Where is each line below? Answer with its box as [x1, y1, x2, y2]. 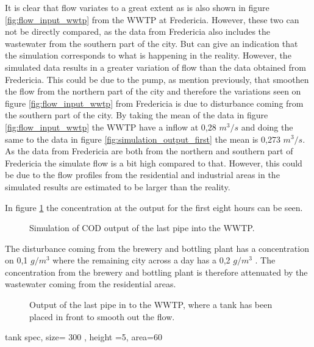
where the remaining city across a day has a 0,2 [52, 254, 230, 267]
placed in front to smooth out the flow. [29, 310, 175, 323]
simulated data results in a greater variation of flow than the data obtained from [5, 60, 306, 73]
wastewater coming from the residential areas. [5, 277, 176, 290]
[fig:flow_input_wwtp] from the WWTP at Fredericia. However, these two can [5, 13, 299, 26]
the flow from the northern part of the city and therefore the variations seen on [5, 85, 301, 98]
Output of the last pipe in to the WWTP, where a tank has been [29, 298, 273, 311]
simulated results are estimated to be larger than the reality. [5, 180, 230, 193]
